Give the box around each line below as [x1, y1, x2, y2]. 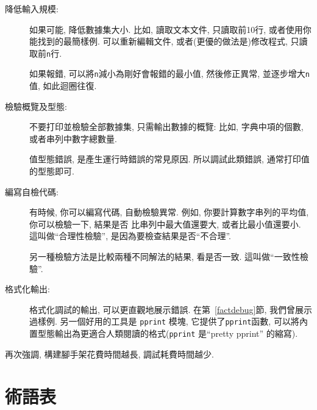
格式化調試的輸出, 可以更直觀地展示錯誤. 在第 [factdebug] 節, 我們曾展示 [29, 303, 312, 315]
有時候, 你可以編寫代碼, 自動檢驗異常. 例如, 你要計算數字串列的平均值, [29, 206, 309, 218]
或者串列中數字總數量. [29, 132, 117, 145]
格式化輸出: [5, 282, 50, 295]
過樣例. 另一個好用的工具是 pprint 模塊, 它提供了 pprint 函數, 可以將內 [29, 315, 308, 328]
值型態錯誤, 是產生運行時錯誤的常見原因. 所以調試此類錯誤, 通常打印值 [29, 153, 310, 165]
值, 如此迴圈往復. [29, 79, 97, 92]
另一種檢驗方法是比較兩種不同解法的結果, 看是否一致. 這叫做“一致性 [29, 250, 300, 263]
